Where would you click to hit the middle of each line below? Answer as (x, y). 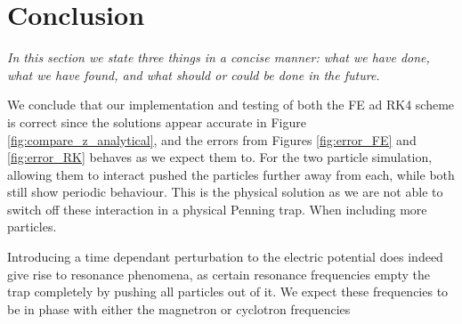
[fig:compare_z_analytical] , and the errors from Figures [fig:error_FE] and (212, 139)
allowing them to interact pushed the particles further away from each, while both (231, 174)
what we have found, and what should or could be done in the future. (194, 74)
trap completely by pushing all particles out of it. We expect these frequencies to (228, 292)
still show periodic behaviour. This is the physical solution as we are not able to (225, 192)
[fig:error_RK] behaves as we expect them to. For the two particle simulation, (220, 157)
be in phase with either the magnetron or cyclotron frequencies (179, 308)
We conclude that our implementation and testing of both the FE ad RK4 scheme (231, 105)
